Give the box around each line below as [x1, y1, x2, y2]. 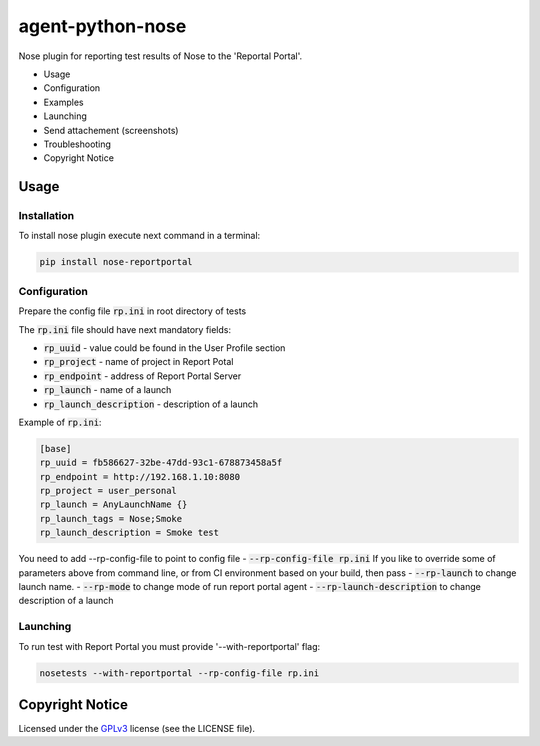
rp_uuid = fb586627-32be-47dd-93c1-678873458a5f [39, 457, 283, 469]
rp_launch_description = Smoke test [39, 527, 220, 539]
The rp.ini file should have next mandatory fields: [18, 323, 232, 335]
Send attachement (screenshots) [43, 124, 179, 136]
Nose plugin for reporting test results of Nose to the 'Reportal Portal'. [18, 50, 303, 62]
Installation [18, 209, 75, 223]
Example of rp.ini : [18, 416, 102, 428]
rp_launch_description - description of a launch [43, 398, 259, 410]
